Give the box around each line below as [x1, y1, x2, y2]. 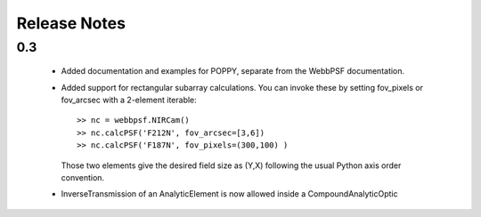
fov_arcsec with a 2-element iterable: [61, 94, 198, 105]
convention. [61, 172, 105, 182]
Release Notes [16, 13, 126, 33]
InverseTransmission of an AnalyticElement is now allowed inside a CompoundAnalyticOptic [61, 189, 398, 199]
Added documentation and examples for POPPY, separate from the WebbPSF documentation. [61, 66, 405, 76]
